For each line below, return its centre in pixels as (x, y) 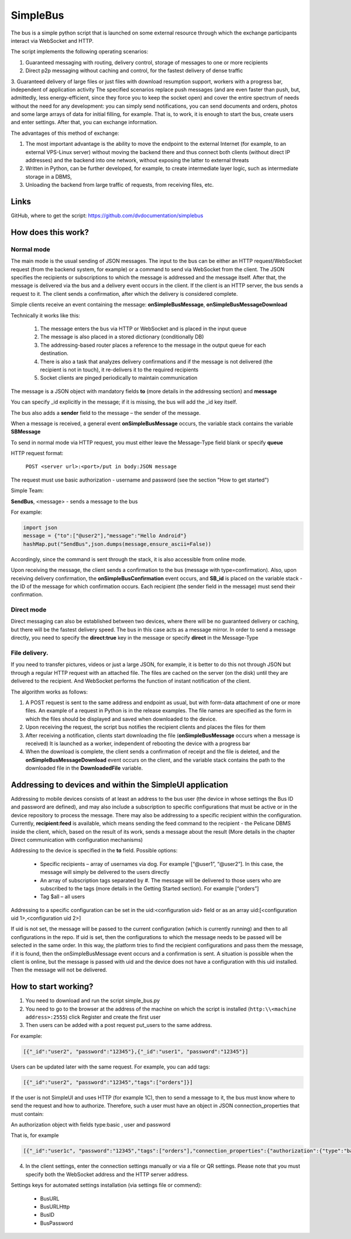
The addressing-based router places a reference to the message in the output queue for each (153, 345)
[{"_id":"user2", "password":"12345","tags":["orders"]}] (108, 1082)
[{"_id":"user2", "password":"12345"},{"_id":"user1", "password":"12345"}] (136, 1051)
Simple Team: (27, 491)
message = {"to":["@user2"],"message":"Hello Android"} (105, 536)
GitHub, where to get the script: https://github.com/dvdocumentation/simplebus (107, 216)
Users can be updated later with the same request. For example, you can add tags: (111, 1067)
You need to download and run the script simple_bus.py (93, 1001)
